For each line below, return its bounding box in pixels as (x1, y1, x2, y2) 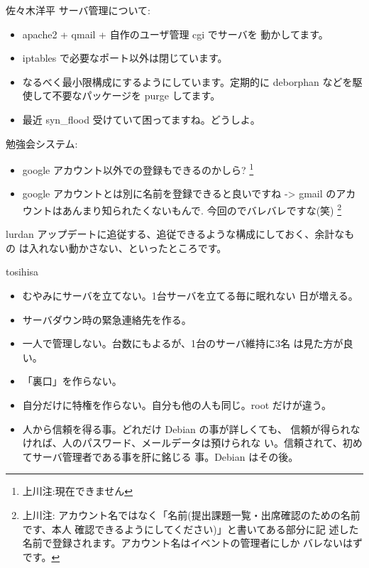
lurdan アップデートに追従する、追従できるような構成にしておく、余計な (6, 226, 345, 241)
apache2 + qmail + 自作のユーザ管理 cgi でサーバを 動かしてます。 (22, 26, 329, 41)
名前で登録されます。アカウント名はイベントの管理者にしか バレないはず (22, 535, 363, 550)
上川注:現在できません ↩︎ (22, 484, 133, 498)
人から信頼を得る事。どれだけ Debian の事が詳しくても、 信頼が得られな (22, 421, 360, 436)
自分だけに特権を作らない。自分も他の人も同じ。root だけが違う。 (22, 398, 331, 412)
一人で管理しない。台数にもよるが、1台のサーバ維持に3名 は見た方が (22, 336, 343, 351)
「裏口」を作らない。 (22, 373, 122, 388)
